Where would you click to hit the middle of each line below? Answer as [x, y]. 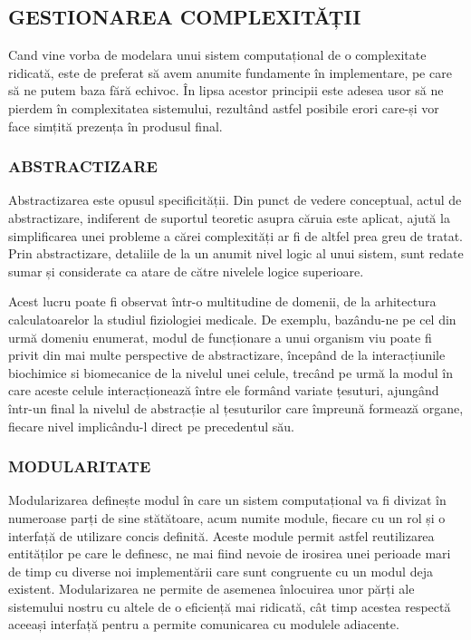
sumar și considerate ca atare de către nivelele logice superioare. [186, 271]
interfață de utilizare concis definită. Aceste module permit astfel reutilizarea [221, 535]
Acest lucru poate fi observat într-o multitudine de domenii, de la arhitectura [222, 301]
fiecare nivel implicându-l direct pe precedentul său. [151, 426]
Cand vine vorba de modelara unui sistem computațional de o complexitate [217, 55]
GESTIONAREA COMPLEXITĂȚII [185, 17]
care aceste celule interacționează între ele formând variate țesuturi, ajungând [224, 390]
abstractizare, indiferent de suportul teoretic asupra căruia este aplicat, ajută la [229, 217]
